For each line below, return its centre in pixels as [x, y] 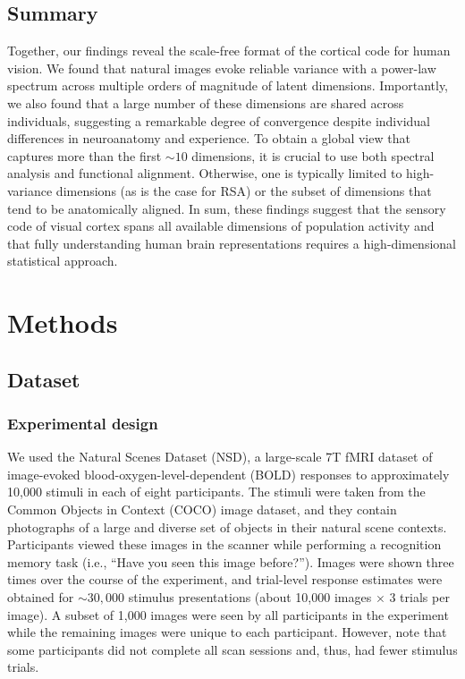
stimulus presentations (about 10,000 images [250, 597]
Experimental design [83, 423]
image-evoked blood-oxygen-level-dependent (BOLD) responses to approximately [228, 474]
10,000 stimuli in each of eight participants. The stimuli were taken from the [216, 492]
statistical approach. [63, 261]
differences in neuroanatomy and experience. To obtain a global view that [209, 138]
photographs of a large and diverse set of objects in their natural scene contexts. [227, 526]
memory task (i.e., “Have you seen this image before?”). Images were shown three [231, 561]
